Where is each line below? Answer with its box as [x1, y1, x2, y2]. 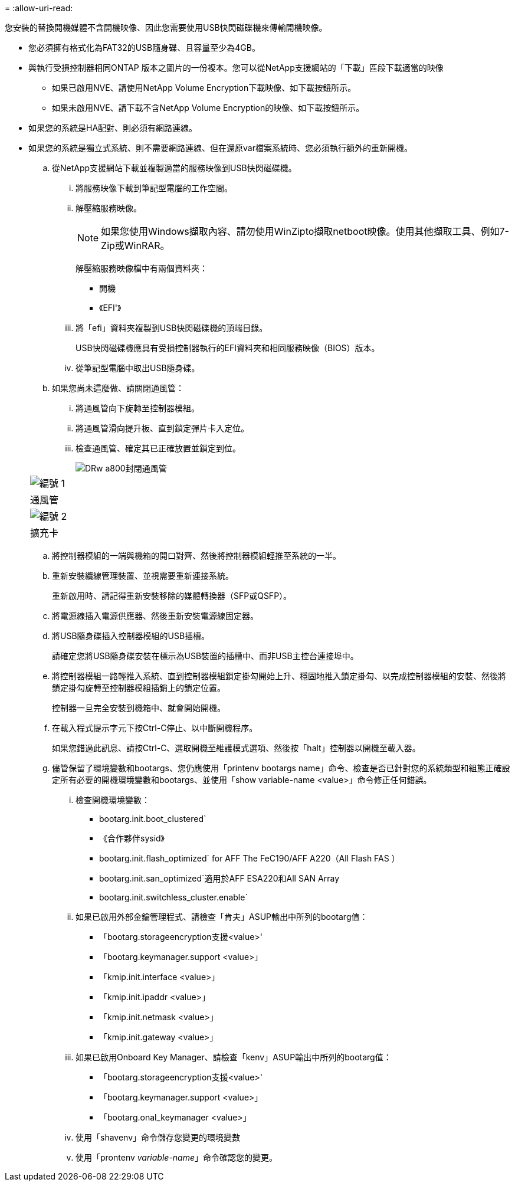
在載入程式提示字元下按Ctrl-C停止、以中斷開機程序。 [52, 723, 258, 733]
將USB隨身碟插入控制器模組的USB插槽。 [52, 631, 210, 641]
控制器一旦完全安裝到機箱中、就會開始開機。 [52, 703, 225, 713]
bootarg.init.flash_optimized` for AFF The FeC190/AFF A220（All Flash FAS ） [99, 853, 400, 863]
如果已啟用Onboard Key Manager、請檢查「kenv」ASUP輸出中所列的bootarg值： [76, 1052, 392, 1062]
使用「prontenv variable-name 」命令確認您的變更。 [76, 1152, 278, 1162]
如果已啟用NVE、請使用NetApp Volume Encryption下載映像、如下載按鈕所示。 [52, 83, 356, 93]
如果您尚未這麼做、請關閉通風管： [52, 383, 184, 393]
